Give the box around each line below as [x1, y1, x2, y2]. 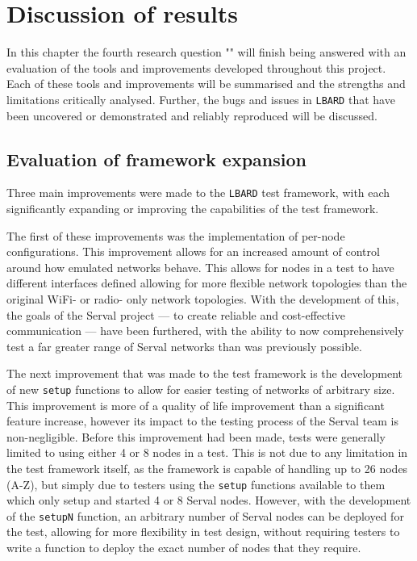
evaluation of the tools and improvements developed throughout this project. [6, 59, 386, 76]
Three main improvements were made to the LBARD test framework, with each [6, 184, 390, 201]
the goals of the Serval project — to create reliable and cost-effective [6, 306, 345, 323]
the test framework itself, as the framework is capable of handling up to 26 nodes [6, 459, 408, 476]
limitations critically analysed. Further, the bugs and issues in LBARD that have [6, 90, 395, 107]
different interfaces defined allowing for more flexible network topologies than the [6, 274, 407, 291]
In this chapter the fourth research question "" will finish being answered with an [6, 44, 407, 61]
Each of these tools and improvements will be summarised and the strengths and [6, 75, 406, 92]
